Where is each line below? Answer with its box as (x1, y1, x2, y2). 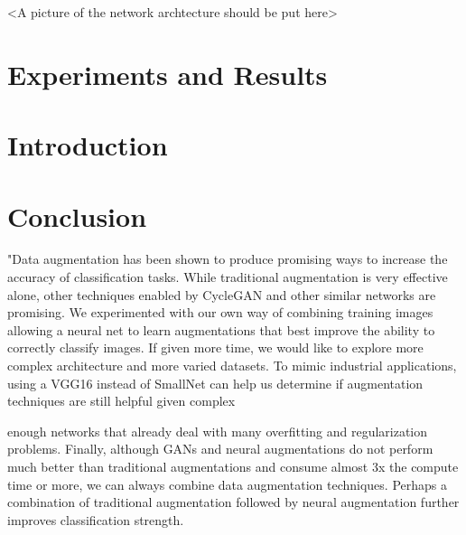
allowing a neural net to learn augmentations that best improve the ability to (7, 320, 435, 339)
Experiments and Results (7, 55, 328, 92)
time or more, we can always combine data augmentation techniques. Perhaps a (7, 474, 447, 493)
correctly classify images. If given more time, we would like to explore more (7, 338, 424, 357)
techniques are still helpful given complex (7, 391, 236, 410)
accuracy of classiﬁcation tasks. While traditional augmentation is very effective (7, 267, 448, 286)
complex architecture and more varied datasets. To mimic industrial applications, (7, 356, 457, 375)
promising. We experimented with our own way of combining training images (7, 303, 433, 322)
